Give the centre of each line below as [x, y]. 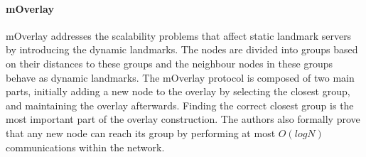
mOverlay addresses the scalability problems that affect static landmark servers [179, 35]
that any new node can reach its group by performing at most [141, 132]
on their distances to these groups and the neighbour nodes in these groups [169, 63]
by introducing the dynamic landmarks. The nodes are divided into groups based [182, 49]
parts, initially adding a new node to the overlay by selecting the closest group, [178, 91]
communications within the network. [85, 147]
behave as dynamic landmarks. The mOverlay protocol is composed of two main [180, 77]
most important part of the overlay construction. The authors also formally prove [183, 119]
